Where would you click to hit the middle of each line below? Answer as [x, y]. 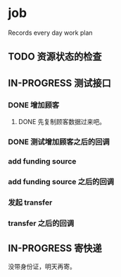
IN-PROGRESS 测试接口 [60, 83]
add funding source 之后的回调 [61, 181]
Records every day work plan [51, 33]
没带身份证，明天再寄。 [42, 266]
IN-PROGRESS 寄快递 [55, 248]
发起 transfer [30, 202]
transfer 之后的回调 [41, 223]
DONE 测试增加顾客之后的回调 [59, 142]
